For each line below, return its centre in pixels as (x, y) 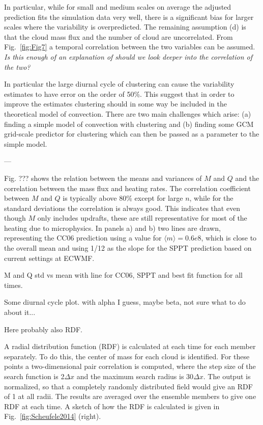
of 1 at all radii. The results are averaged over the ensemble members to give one (130, 396)
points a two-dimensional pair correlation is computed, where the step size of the (130, 366)
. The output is (227, 376)
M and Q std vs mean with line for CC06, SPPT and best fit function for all (123, 275)
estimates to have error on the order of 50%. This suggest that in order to (119, 94)
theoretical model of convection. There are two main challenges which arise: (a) (128, 113)
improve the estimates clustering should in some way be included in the (115, 104)
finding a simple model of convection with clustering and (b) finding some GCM (129, 124)
